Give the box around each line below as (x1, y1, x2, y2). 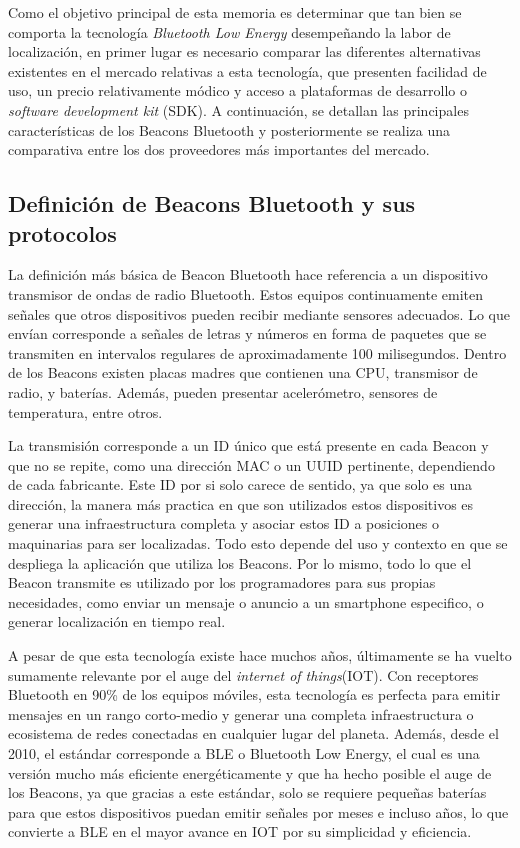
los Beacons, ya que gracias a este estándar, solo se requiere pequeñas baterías (8, 782, 487, 803)
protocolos (8, 217, 117, 248)
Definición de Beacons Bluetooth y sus (8, 188, 416, 219)
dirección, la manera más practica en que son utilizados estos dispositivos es (8, 493, 474, 514)
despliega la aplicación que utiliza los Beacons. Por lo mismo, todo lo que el (8, 552, 472, 573)
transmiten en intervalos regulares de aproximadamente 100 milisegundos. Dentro (8, 342, 507, 363)
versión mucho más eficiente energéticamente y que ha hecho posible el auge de (8, 762, 492, 783)
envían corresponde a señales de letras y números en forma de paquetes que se (8, 323, 487, 344)
